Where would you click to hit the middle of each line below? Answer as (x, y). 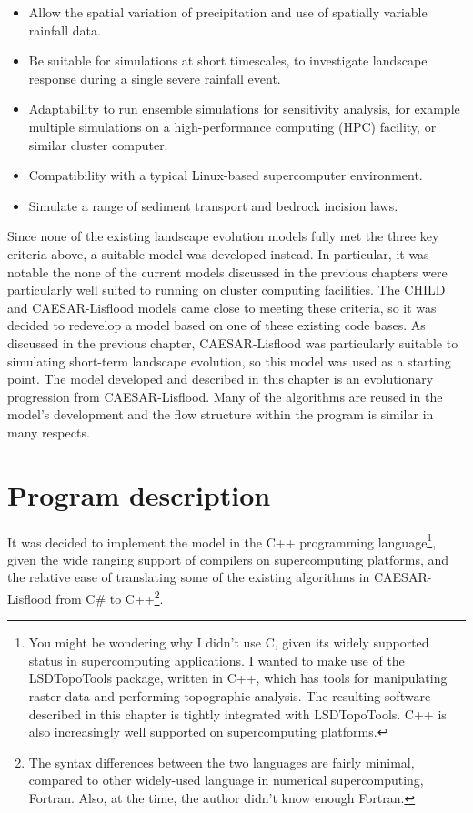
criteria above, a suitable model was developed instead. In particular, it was (218, 253)
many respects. (49, 432)
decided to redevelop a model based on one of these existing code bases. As (216, 325)
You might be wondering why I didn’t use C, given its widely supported (229, 642)
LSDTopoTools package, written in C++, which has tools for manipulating (238, 678)
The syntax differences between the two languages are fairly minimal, (221, 762)
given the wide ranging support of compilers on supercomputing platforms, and (228, 559)
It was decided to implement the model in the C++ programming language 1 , (222, 540)
